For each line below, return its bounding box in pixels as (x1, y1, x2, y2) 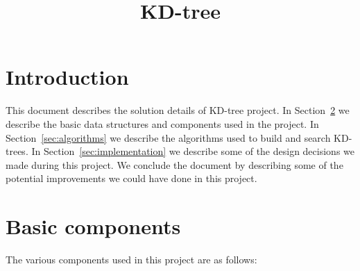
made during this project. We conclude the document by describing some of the (6, 157, 343, 172)
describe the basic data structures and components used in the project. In (6, 116, 319, 131)
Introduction (6, 63, 129, 91)
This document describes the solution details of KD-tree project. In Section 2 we (6, 103, 350, 117)
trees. (6, 144, 28, 158)
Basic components (6, 212, 181, 240)
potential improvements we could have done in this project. (6, 171, 257, 186)
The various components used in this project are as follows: (6, 252, 257, 266)
